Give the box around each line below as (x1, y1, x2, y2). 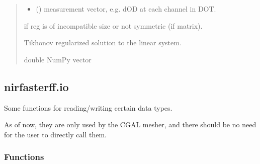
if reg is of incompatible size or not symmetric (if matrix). (24, 20, 203, 31)
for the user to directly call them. (4, 129, 107, 139)
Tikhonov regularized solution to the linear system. (24, 37, 182, 48)
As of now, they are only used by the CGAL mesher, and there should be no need (4, 119, 256, 130)
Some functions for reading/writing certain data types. (4, 102, 172, 113)
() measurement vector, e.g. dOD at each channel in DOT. (36, 4, 216, 14)
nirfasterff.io (4, 78, 69, 94)
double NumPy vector (24, 54, 92, 64)
